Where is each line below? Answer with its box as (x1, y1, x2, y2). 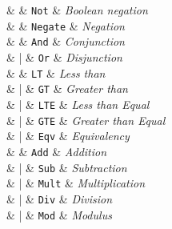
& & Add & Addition (6, 143, 107, 159)
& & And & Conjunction (6, 33, 125, 50)
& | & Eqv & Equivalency (6, 127, 130, 144)
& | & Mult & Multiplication (6, 175, 146, 191)
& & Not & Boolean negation (6, 2, 148, 18)
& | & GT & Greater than (6, 80, 128, 97)
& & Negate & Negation (6, 17, 125, 34)
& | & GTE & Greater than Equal (6, 111, 166, 128)
